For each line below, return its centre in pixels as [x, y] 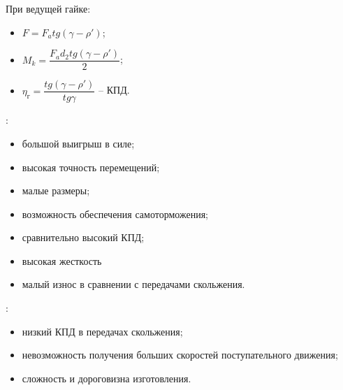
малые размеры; [56, 190]
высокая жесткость [62, 260]
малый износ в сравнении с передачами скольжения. [133, 284]
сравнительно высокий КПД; [83, 237]
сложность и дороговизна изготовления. [107, 378]
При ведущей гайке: [48, 8]
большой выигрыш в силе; [78, 143]
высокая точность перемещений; [91, 167]
